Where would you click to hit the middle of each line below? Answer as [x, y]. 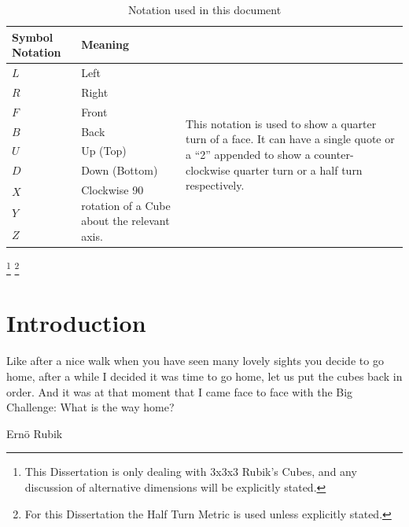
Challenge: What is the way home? [90, 407]
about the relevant [125, 221]
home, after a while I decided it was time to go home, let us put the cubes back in [204, 376]
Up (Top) [104, 151]
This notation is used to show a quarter [281, 123]
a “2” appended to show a [248, 154]
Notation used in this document [204, 9]
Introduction [76, 323]
